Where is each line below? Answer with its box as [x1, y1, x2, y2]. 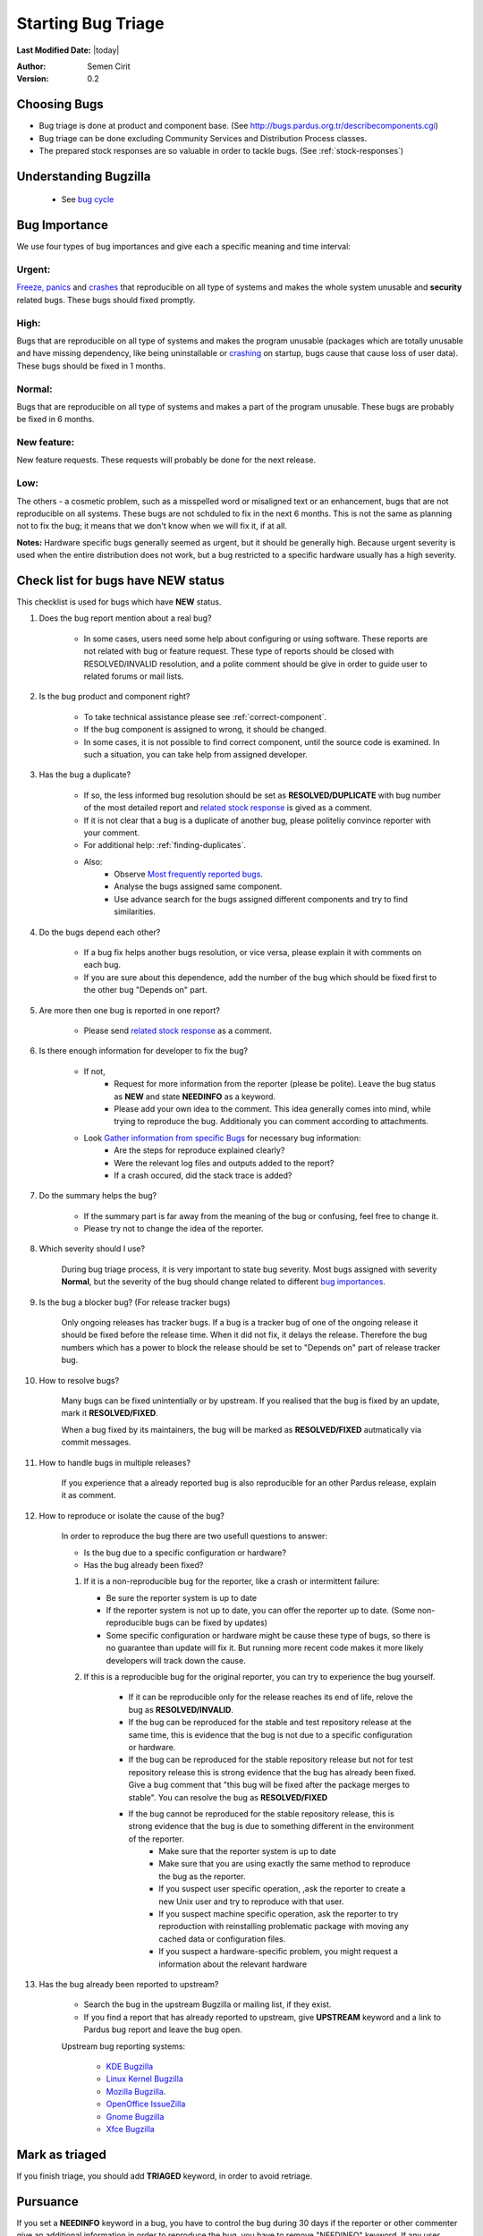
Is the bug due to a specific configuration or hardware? [83, 1547, 286, 1558]
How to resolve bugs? [38, 1375, 120, 1385]
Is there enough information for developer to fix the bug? [38, 1046, 248, 1056]
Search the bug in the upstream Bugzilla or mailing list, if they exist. [83, 1999, 332, 2010]
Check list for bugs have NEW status [16, 572, 225, 588]
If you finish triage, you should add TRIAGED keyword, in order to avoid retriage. [16, 2170, 313, 2181]
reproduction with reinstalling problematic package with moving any [158, 1921, 409, 1932]
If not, [83, 1065, 106, 1077]
